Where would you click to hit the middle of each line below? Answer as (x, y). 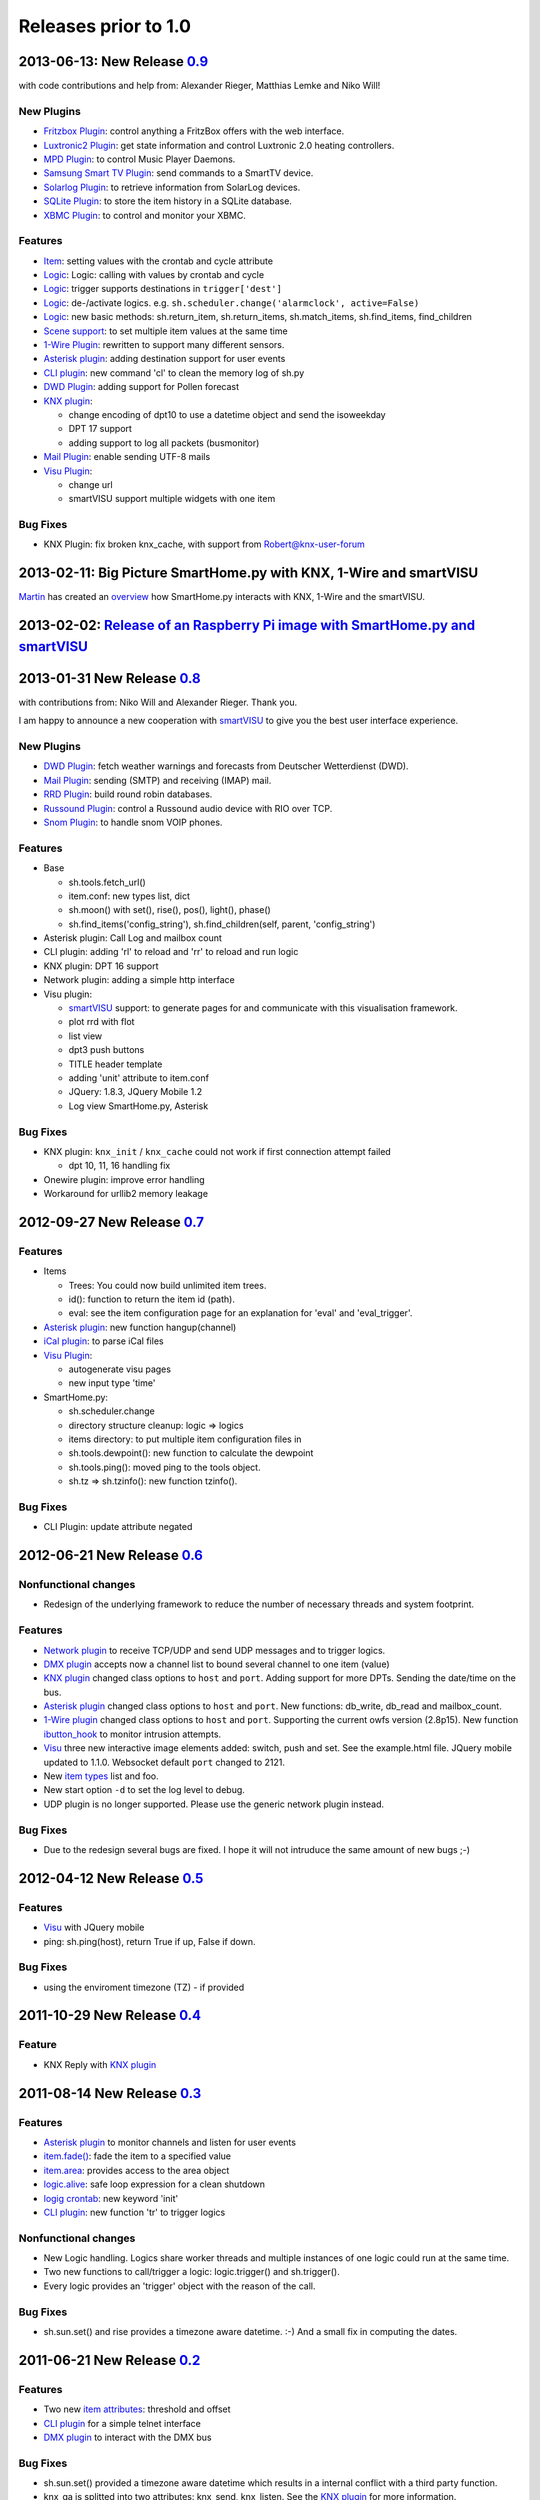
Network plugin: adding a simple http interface (139, 980)
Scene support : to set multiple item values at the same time (166, 331)
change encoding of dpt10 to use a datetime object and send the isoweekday (227, 414)
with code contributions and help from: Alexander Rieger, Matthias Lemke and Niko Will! (199, 86)
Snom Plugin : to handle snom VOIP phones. (133, 822)
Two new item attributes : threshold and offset (137, 2409)
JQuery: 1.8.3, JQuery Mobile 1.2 (135, 1092)
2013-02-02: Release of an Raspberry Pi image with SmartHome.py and (247, 625)
